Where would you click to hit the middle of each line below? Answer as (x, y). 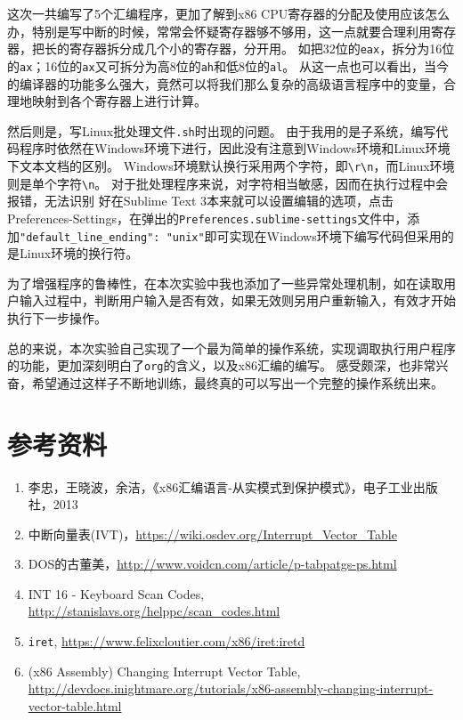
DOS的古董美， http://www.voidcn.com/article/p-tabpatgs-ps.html (212, 564)
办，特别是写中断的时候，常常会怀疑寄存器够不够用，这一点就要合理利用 (219, 31)
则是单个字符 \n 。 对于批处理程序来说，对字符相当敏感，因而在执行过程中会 (227, 183)
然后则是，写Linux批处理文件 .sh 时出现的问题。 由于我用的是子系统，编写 (222, 130)
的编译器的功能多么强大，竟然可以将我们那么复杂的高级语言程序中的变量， (225, 83)
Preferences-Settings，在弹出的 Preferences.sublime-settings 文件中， (207, 218)
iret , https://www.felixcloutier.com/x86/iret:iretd (167, 641)
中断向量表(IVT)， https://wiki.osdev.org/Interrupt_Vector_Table (212, 534)
